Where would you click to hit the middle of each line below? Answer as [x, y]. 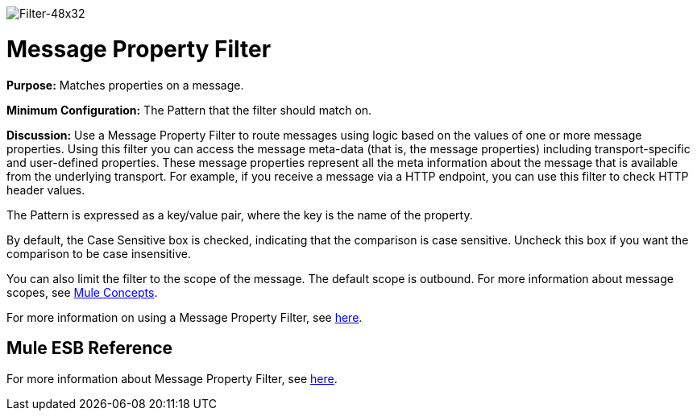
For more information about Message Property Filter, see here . [172, 379]
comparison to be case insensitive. [99, 253]
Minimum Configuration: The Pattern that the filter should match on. [189, 110]
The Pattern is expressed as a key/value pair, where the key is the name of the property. [240, 215]
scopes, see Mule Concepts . [82, 292]
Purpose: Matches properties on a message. [125, 85]
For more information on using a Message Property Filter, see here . [185, 317]
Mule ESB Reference [90, 348]
